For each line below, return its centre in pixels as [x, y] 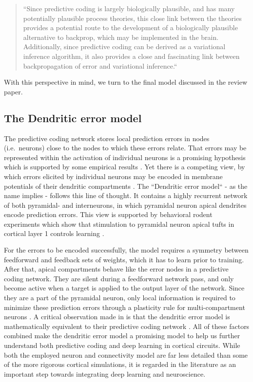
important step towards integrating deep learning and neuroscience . [105, 373]
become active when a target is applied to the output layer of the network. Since [124, 288]
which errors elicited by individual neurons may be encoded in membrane [113, 176]
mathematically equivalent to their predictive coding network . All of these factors [127, 326]
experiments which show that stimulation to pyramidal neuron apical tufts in [119, 224]
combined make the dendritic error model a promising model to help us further [122, 336]
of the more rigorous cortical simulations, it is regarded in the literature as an [120, 364]
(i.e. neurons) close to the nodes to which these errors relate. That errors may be [125, 148]
